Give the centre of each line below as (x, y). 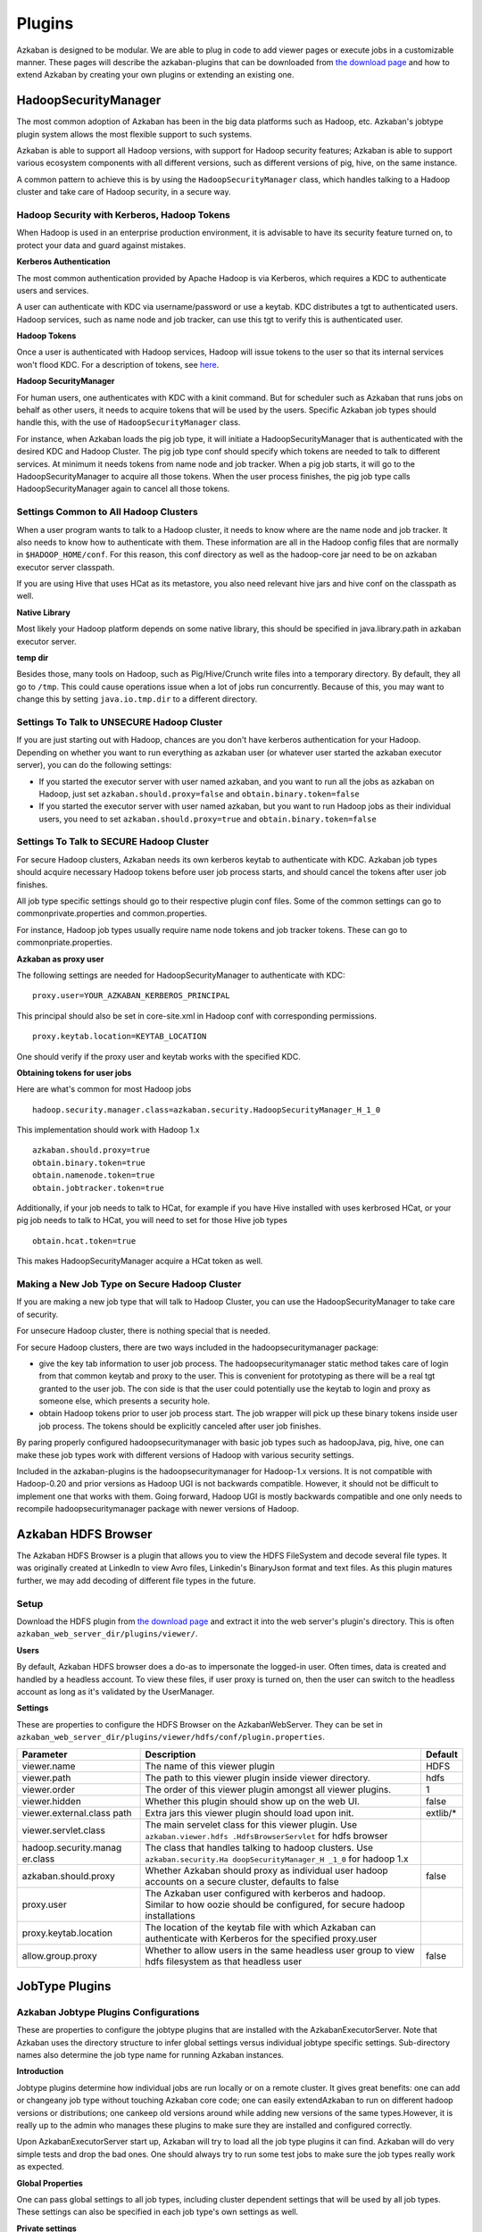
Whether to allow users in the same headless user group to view (280, 1950)
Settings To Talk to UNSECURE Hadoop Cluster (120, 721)
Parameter (45, 1754)
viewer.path (46, 1778)
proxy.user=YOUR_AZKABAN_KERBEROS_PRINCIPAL (132, 996)
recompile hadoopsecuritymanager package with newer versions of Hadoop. (158, 1509)
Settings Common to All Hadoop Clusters (107, 512)
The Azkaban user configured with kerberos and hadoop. (265, 1893)
